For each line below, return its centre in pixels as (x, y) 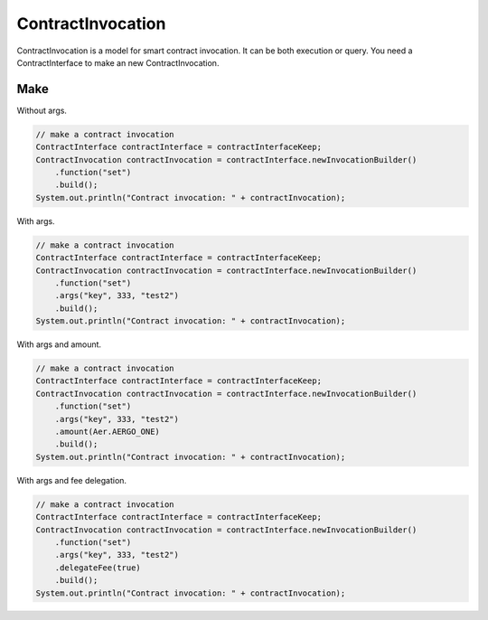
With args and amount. (59, 344)
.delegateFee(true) (98, 568)
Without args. (42, 110)
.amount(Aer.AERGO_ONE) (107, 432)
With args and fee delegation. (71, 480)
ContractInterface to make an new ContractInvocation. (118, 62)
